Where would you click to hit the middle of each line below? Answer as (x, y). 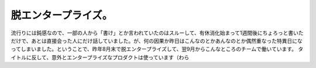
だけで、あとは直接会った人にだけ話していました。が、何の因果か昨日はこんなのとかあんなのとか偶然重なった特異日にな (157, 40)
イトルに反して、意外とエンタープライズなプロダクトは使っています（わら (100, 57)
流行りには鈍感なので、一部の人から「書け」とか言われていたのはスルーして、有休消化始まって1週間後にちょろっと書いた (157, 33)
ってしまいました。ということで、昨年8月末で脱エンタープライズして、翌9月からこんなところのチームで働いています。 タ (157, 49)
